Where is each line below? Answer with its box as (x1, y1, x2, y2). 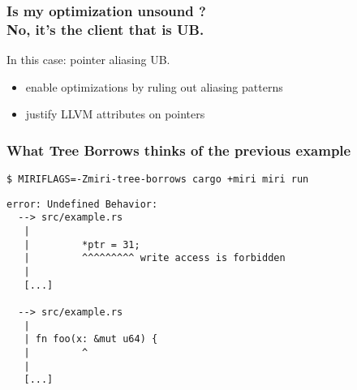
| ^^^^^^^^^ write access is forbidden (24, 252, 286, 264)
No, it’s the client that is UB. (6, 19, 204, 39)
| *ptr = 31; (24, 238, 140, 251)
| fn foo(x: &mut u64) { (24, 333, 158, 345)
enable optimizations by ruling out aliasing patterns (25, 78, 283, 95)
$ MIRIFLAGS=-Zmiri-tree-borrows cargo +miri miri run (6, 174, 309, 186)
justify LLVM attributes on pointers (25, 105, 205, 122)
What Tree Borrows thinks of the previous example (6, 139, 351, 160)
